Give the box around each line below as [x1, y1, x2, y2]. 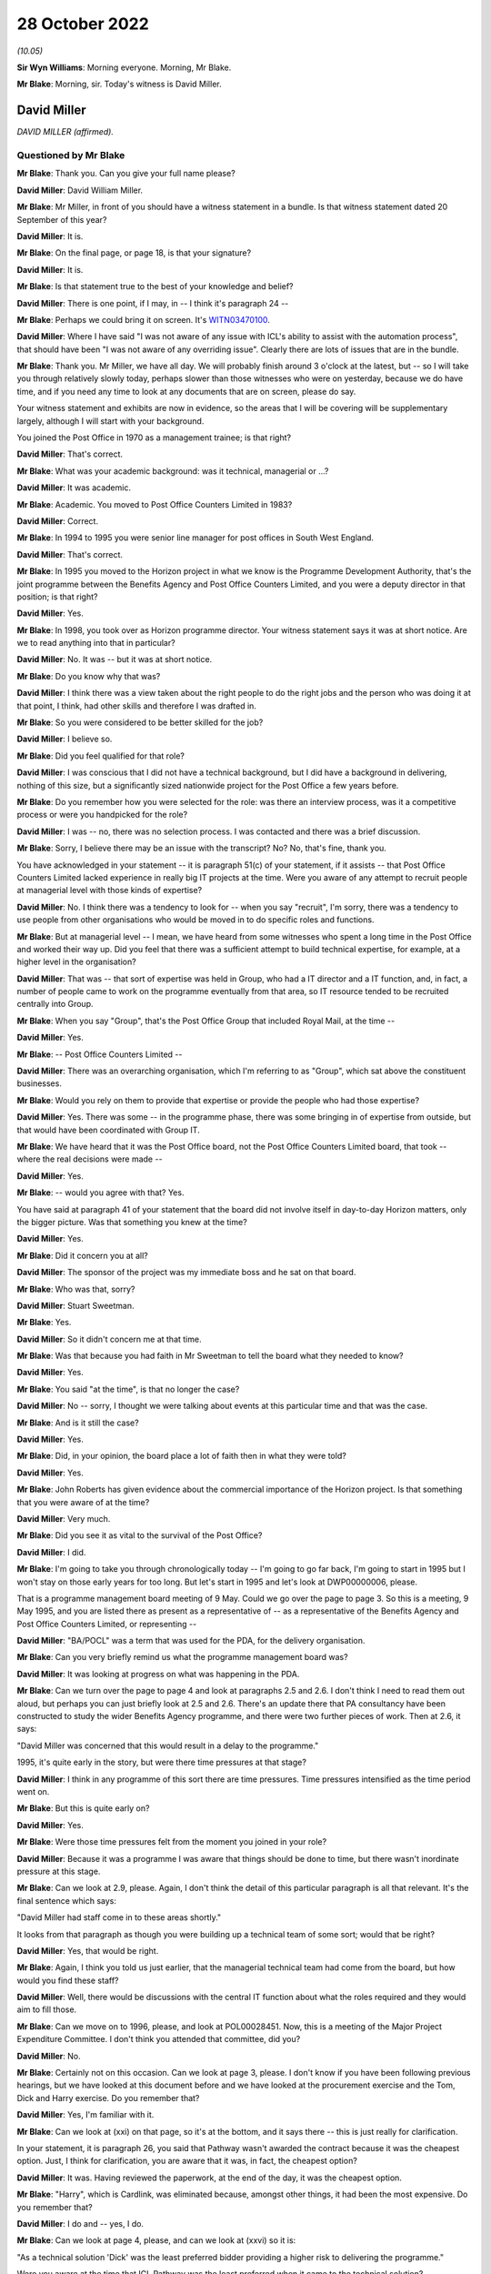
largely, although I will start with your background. [16, 415, 205, 427]
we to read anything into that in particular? [16, 638, 176, 649]
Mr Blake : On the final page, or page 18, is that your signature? [16, 247, 252, 258]
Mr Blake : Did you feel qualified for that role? [16, 750, 185, 761]
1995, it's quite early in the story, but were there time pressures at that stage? [16, 1756, 306, 1768]
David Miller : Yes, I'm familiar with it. [16, 2109, 155, 2120]
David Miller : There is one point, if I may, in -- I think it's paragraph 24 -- [16, 297, 289, 308]
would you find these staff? [16, 1975, 119, 1986]
